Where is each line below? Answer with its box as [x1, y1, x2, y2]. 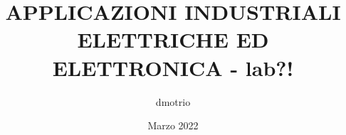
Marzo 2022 [147, 118, 199, 133]
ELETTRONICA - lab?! [52, 53, 294, 82]
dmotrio [155, 94, 191, 109]
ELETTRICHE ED [77, 25, 269, 54]
